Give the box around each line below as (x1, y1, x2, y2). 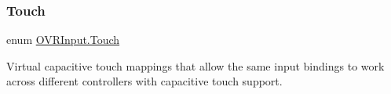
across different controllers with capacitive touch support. (6, 73, 283, 89)
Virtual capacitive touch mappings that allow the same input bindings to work (6, 57, 385, 74)
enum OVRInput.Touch (6, 31, 120, 48)
